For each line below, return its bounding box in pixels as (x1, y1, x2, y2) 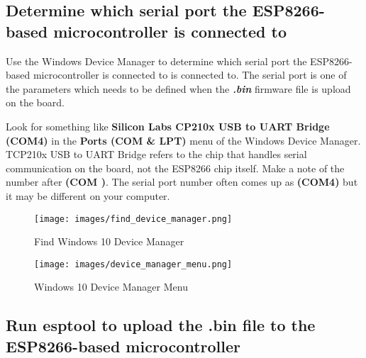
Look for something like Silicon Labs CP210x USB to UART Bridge (6, 118, 330, 133)
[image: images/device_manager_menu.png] (34, 259, 233, 269)
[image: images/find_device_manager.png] (34, 213, 233, 224)
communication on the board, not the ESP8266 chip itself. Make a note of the (6, 160, 345, 175)
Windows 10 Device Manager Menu (34, 279, 188, 294)
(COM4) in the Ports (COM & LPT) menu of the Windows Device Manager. (6, 133, 361, 147)
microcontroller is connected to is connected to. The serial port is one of (33, 67, 347, 82)
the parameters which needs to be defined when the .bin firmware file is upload (6, 81, 351, 96)
